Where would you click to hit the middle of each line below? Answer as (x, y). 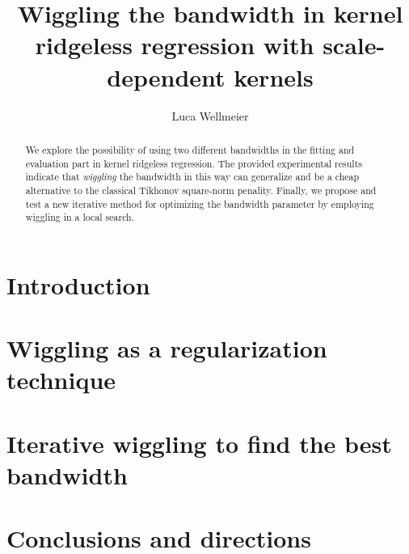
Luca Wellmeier (210, 115)
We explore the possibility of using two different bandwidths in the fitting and (190, 149)
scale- (354, 45)
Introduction (78, 284)
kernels (274, 76)
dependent (166, 76)
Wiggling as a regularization (167, 348)
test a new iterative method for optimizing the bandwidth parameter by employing (200, 203)
